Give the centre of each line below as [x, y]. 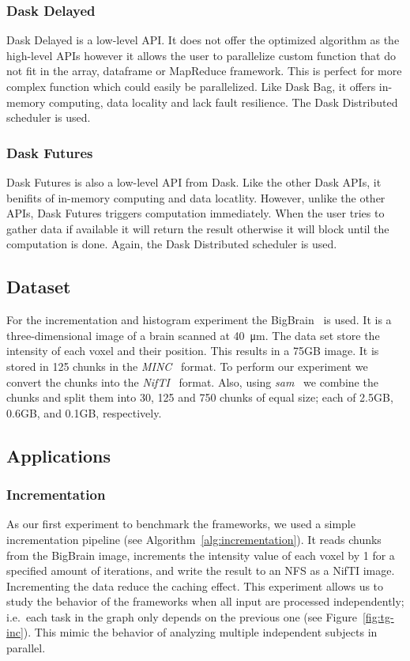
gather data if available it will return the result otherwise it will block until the [198, 228]
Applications [59, 455]
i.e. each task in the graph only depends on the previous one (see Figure [182, 616]
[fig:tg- [378, 616]
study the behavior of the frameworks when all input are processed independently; [205, 601]
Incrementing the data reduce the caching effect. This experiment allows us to [195, 585]
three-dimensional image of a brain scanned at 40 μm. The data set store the [193, 335]
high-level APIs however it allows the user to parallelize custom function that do [201, 55]
